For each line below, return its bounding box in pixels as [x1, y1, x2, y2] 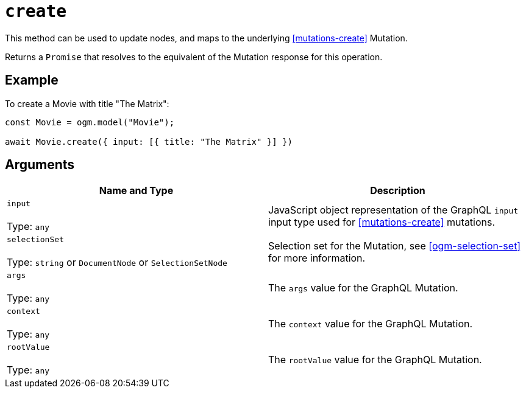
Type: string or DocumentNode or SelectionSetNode [7, 256, 227, 269]
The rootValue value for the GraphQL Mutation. [268, 353, 482, 366]
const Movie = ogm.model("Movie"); [5, 117, 175, 127]
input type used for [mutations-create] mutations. [268, 215, 496, 228]
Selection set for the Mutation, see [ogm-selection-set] [268, 239, 521, 252]
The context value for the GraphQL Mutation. [268, 317, 473, 330]
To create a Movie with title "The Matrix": [5, 98, 169, 109]
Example [5, 72, 59, 88]
